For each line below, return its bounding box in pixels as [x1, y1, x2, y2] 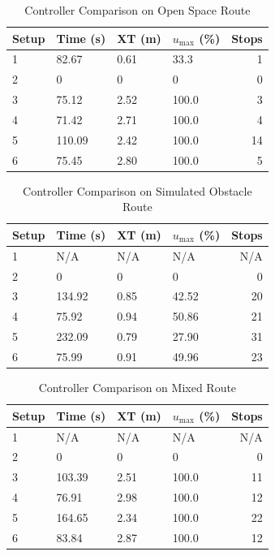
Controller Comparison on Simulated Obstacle [23, 182, 252, 199]
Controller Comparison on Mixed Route [38, 379, 237, 396]
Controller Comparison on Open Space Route [24, 2, 251, 18]
